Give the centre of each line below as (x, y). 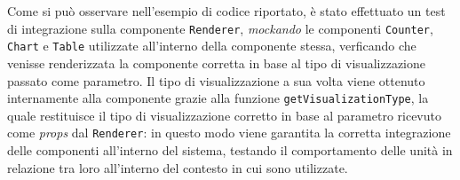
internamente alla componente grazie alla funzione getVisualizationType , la (218, 98)
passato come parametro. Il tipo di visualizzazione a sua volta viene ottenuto (216, 80)
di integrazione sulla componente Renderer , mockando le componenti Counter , (220, 28)
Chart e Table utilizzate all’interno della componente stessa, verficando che (212, 46)
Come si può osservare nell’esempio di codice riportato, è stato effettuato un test (226, 11)
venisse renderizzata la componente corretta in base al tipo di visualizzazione (216, 63)
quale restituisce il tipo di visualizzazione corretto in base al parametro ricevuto (224, 115)
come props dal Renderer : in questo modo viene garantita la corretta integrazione (229, 133)
